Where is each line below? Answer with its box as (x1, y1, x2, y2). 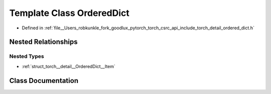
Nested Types (9, 53, 45, 60)
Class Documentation (9, 76, 79, 85)
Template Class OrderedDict (9, 7, 130, 18)
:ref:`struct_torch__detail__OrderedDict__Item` (22, 63, 115, 69)
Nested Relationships (9, 38, 78, 46)
